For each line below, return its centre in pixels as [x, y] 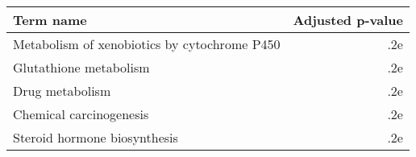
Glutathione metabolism [81, 67]
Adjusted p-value [348, 20]
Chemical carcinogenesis [81, 114]
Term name [50, 20]
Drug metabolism [62, 91]
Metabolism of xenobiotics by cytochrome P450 [147, 44]
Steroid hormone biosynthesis [96, 137]
